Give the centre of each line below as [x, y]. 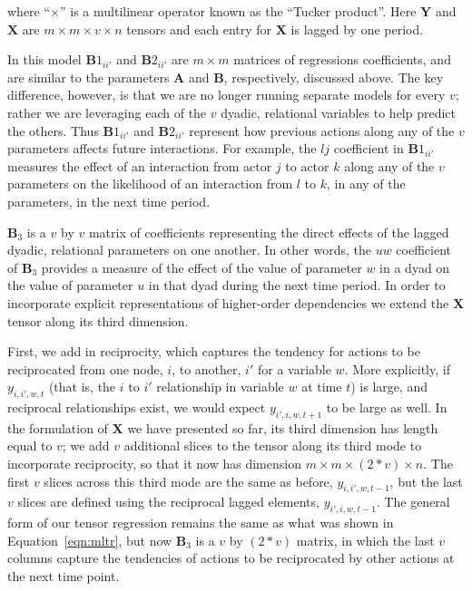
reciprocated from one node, [85, 368]
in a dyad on [415, 267]
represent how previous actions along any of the [322, 130]
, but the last [426, 481]
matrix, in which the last [365, 540]
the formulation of [58, 427]
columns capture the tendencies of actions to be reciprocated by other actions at [231, 558]
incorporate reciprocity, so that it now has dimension [154, 464]
